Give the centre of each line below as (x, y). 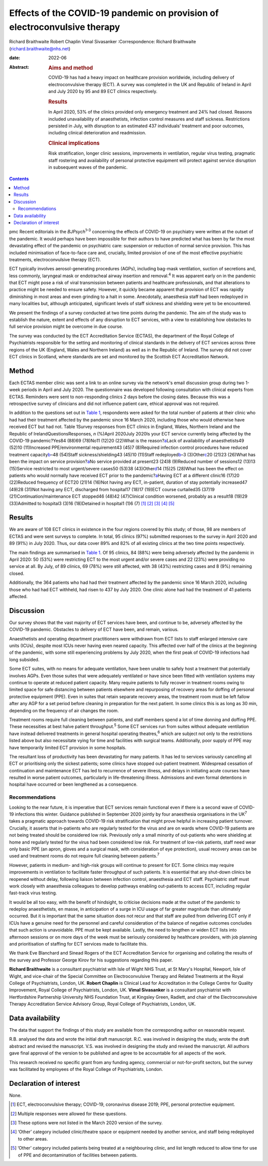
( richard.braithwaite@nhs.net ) (40, 49)
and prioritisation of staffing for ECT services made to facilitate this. (78, 944)
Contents (19, 179)
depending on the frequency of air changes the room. (64, 710)
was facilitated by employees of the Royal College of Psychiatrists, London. (86, 1069)
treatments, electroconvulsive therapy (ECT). (55, 259)
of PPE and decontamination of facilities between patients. (78, 1155)
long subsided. (24, 659)
